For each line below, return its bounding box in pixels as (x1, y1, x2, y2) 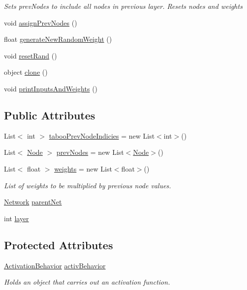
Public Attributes (4, 107, 95, 122)
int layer (4, 213, 29, 223)
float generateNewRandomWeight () (4, 34, 112, 44)
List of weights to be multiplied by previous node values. (4, 180, 171, 190)
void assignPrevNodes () (4, 17, 77, 28)
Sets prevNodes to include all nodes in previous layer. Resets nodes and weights (4, 1, 243, 11)
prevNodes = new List (56, 147, 124, 157)
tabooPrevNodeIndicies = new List (49, 130, 155, 141)
